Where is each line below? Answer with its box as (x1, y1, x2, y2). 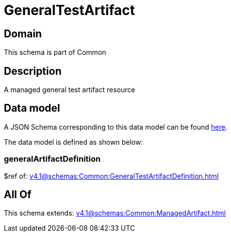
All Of (4, 188, 32, 201)
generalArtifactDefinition (4, 154, 101, 164)
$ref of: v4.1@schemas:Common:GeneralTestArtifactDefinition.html (4, 171, 219, 180)
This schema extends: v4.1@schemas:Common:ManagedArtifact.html (4, 209, 226, 218)
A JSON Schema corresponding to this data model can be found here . (4, 122, 228, 131)
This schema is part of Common (4, 48, 106, 57)
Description (4, 65, 62, 77)
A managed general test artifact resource (4, 85, 135, 94)
